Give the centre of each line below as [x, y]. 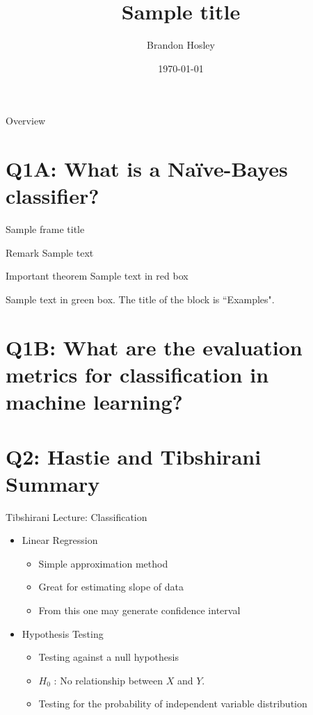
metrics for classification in [137, 374]
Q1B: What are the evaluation [154, 347]
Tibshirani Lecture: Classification [77, 516]
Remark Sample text [50, 252]
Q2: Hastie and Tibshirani [134, 456]
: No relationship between [109, 680]
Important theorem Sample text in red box [97, 276]
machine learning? [94, 402]
